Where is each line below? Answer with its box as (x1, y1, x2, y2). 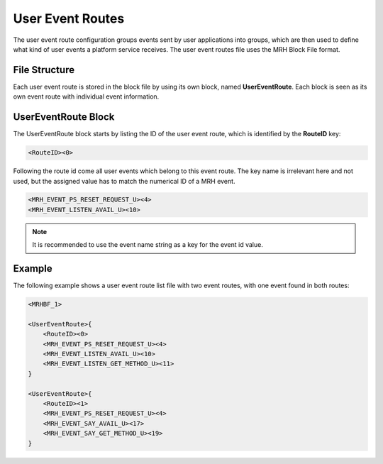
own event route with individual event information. (13, 92, 160, 101)
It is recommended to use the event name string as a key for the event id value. (32, 241, 264, 249)
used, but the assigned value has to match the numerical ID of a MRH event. (13, 177, 235, 185)
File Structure (13, 64, 74, 76)
